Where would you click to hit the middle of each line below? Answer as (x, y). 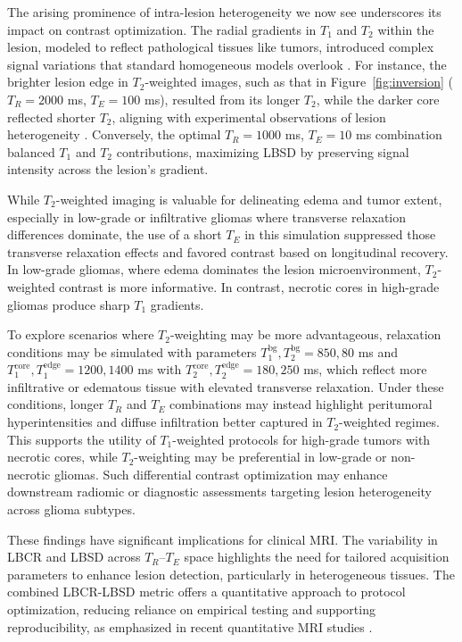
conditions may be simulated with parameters (132, 351)
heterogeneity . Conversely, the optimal (114, 134)
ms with (160, 369)
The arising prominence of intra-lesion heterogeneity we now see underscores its (224, 12)
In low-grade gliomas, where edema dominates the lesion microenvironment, (214, 269)
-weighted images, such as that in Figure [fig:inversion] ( (299, 82)
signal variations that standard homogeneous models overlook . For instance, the (227, 64)
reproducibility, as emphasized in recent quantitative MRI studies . (190, 626)
